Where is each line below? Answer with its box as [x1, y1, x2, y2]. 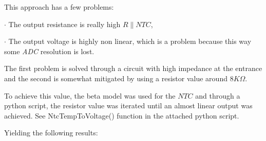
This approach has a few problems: [4, 2, 114, 12]
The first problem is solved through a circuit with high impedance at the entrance [4, 63, 262, 74]
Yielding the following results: [4, 127, 98, 138]
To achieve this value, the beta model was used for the [4, 90, 176, 101]
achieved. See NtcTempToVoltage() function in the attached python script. [4, 110, 239, 121]
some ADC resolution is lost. [4, 45, 94, 56]
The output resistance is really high [8, 18, 121, 29]
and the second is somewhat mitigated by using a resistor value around [4, 73, 227, 83]
